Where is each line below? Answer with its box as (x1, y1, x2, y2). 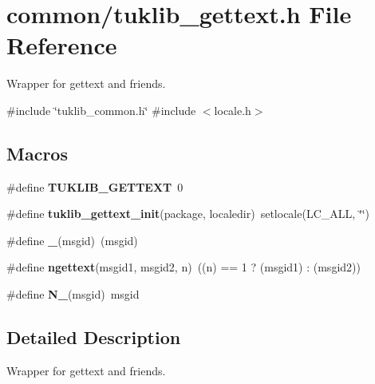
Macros (6, 141, 68, 165)
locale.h (214, 101, 251, 118)
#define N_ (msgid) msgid (6, 286, 140, 303)
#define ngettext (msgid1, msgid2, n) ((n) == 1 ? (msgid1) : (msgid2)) (6, 259, 361, 275)
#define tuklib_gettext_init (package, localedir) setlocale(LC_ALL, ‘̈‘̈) (6, 205, 370, 222)
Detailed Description (6, 325, 181, 350)
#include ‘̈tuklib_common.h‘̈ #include (6, 101, 196, 118)
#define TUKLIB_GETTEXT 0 (6, 178, 184, 195)
